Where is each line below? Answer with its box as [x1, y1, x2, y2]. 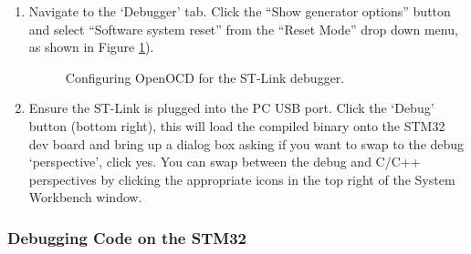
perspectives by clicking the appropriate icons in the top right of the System [28, 169, 455, 188]
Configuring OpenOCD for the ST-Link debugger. [65, 67, 345, 86]
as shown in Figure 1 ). [28, 37, 154, 56]
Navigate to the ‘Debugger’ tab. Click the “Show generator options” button [28, 2, 451, 20]
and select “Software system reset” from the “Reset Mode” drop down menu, [28, 19, 458, 38]
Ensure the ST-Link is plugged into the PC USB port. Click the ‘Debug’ [28, 98, 434, 117]
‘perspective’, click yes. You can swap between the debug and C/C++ [28, 152, 421, 171]
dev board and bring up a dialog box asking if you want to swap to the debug [28, 134, 465, 153]
